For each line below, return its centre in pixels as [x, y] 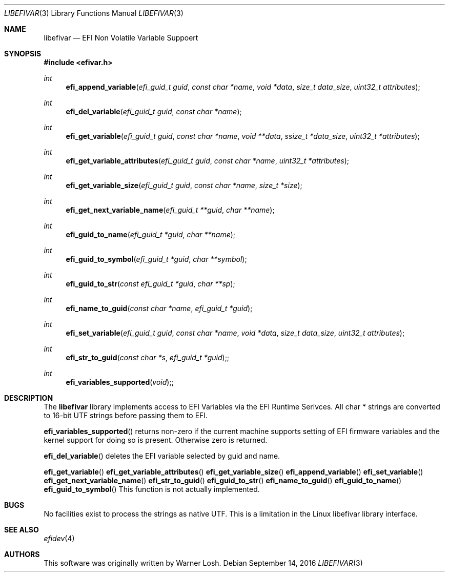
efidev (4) [59, 538]
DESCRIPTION [29, 398]
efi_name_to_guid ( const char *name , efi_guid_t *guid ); [159, 308]
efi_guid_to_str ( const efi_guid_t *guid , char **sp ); [150, 284]
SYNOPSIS [23, 54]
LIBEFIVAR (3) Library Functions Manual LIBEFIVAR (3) [94, 13]
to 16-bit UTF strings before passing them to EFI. [126, 415]
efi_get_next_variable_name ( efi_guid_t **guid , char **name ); [170, 210]
